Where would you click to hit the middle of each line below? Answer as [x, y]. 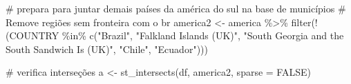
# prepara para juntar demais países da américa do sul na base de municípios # [176, 8]
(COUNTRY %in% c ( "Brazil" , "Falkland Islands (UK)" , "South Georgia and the [175, 35]
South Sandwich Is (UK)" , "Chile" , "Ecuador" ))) [107, 49]
